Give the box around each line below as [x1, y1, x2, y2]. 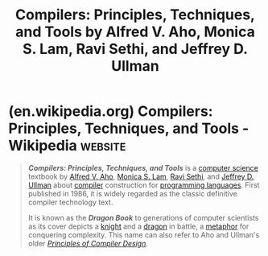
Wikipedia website [8, 137, 126, 155]
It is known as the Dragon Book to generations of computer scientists [27, 213, 259, 222]
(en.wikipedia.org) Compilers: [8, 102, 213, 121]
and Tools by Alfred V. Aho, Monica [15, 23, 255, 41]
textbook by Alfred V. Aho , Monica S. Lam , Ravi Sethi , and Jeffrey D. [27, 171, 254, 181]
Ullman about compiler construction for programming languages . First [27, 180, 260, 190]
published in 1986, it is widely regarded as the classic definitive [27, 188, 237, 198]
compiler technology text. [27, 197, 113, 207]
